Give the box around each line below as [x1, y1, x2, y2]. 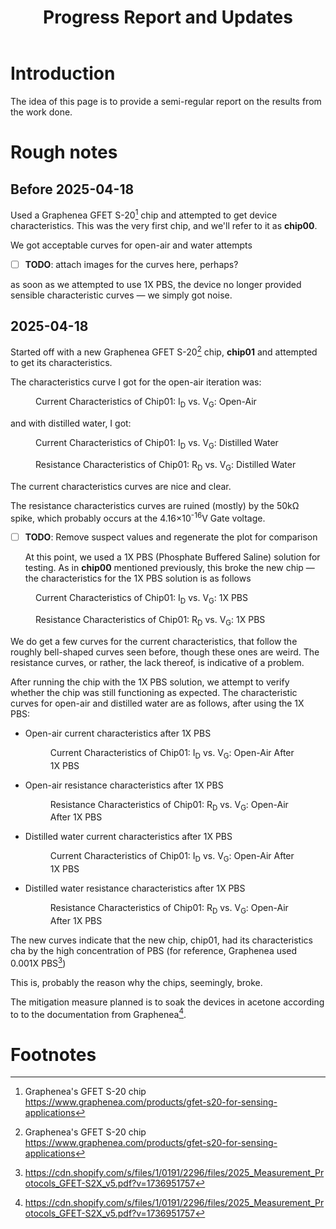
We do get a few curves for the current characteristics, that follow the [10, 635, 298, 647]
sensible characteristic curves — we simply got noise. [10, 289, 233, 301]
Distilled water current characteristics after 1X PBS [24, 831, 233, 843]
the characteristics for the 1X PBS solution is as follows [24, 572, 252, 585]
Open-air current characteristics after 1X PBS [24, 727, 212, 739]
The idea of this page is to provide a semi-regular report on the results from [10, 95, 322, 107]
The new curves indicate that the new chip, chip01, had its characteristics [10, 934, 313, 946]
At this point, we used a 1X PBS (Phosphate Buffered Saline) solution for [24, 551, 321, 563]
